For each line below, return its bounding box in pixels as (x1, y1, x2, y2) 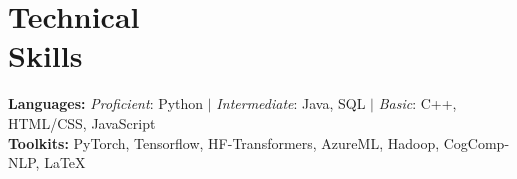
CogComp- (443, 132, 510, 153)
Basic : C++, (378, 93, 457, 114)
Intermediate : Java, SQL (216, 93, 366, 114)
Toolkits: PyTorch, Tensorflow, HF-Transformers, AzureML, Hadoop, (8, 132, 440, 153)
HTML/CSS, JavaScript (8, 112, 156, 133)
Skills (8, 35, 83, 76)
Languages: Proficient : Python (8, 93, 204, 114)
